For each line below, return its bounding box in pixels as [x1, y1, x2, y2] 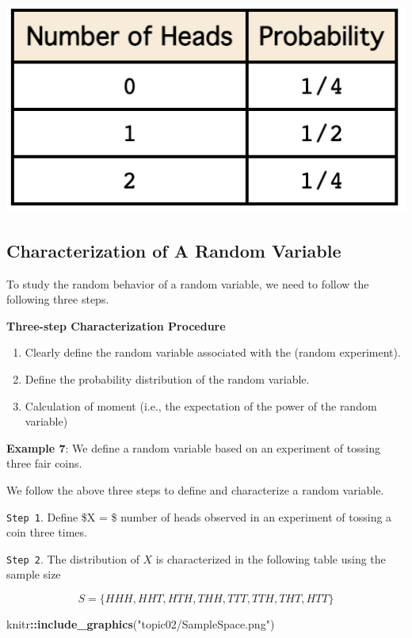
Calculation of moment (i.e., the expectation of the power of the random [25, 397, 377, 414]
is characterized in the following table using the [155, 550, 386, 567]
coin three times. [6, 524, 87, 541]
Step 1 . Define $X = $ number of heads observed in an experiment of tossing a [6, 508, 392, 525]
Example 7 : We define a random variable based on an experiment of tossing [6, 439, 380, 456]
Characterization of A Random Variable [6, 238, 341, 262]
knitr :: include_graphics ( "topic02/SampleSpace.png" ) [6, 616, 275, 632]
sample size [6, 566, 61, 583]
